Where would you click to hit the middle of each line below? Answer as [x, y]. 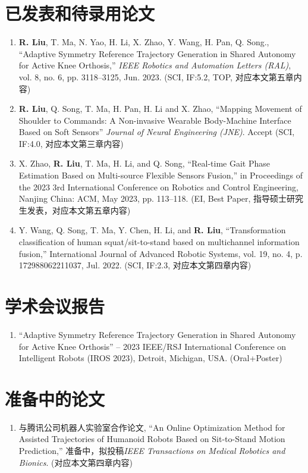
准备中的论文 [55, 398]
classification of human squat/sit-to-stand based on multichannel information [159, 242]
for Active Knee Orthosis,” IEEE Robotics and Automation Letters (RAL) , [155, 65]
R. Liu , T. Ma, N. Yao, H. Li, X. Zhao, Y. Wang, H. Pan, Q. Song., [144, 42]
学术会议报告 [55, 306]
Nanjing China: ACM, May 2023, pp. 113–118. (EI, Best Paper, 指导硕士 [153, 198]
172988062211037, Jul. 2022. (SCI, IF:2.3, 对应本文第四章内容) [135, 265]
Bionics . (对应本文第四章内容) [76, 462]
